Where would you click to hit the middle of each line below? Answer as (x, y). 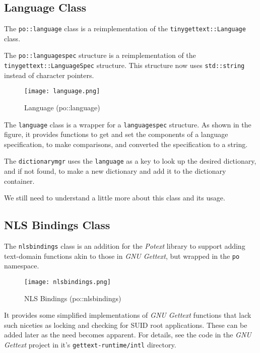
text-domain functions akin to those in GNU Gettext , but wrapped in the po (122, 256)
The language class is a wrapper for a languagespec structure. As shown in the (128, 124)
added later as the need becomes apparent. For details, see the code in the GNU (128, 335)
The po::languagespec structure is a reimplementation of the (100, 55)
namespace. (22, 266)
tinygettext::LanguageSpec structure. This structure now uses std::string (124, 65)
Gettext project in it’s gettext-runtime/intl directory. (90, 345)
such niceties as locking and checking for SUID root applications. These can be (126, 325)
